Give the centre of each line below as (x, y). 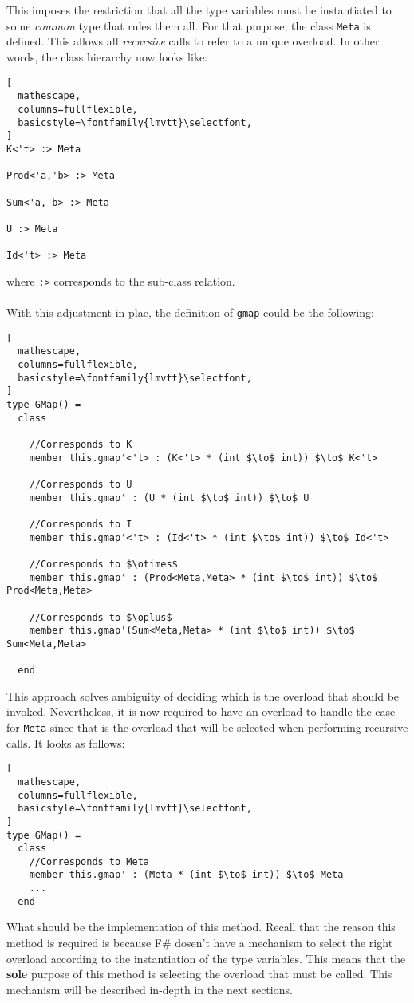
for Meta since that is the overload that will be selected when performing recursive (207, 727)
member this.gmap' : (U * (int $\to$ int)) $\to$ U (169, 498)
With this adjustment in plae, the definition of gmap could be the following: (190, 312)
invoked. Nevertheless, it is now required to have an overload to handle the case (201, 711)
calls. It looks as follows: (66, 742)
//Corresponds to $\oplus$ (101, 617)
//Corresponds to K (81, 444)
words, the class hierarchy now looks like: (107, 57)
